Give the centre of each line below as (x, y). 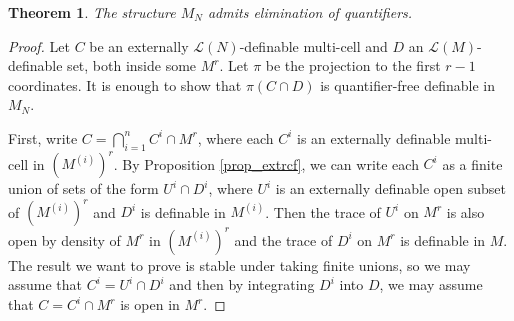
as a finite (472, 163)
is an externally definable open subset (390, 188)
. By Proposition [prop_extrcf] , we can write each (266, 163)
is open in (150, 304)
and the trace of (283, 239)
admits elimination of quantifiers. (310, 12)
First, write (43, 137)
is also (465, 211)
